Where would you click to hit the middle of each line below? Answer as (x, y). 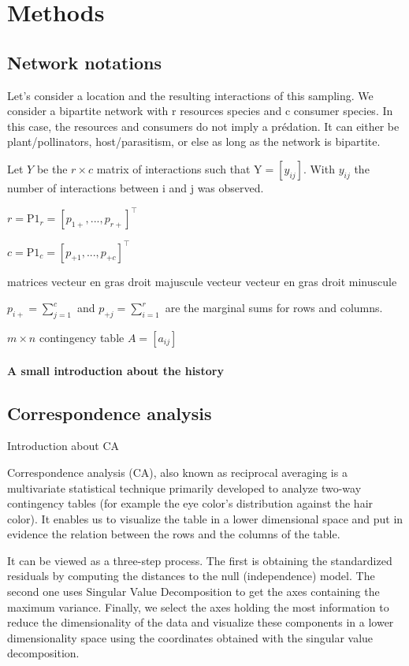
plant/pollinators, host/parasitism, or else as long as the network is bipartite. (194, 141)
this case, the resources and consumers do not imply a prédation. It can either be (203, 126)
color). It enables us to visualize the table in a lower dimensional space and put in (205, 518)
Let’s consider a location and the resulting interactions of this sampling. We (190, 95)
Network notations (85, 62)
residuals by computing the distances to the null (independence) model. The (191, 576)
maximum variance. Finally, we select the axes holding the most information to (198, 606)
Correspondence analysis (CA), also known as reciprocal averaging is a (177, 472)
